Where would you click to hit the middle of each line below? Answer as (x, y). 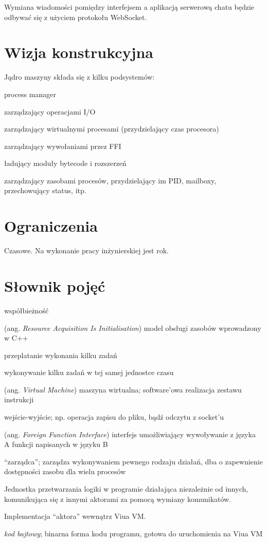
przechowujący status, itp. (45, 190)
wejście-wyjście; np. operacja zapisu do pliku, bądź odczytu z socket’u (114, 417)
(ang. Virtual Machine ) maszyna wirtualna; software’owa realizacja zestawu (123, 389)
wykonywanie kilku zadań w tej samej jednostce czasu (89, 372)
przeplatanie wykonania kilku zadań (61, 355)
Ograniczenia (51, 226)
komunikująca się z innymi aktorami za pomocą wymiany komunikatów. (118, 499)
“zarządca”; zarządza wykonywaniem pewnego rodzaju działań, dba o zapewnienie (133, 461)
